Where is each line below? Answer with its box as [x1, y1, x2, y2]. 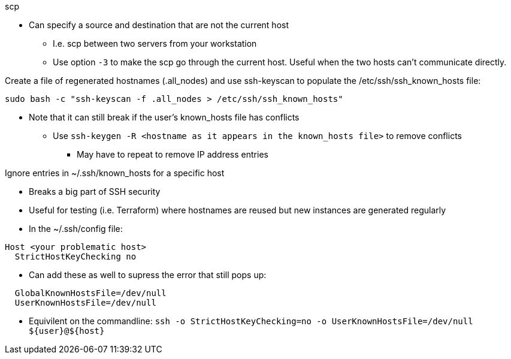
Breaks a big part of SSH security [29, 186, 161, 197]
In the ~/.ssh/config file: [29, 224, 123, 234]
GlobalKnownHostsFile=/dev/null [14, 288, 167, 298]
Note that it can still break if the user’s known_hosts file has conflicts [29, 112, 300, 122]
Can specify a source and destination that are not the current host [29, 20, 289, 30]
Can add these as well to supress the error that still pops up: [29, 270, 267, 280]
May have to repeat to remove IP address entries [77, 149, 268, 159]
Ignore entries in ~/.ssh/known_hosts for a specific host [5, 168, 225, 178]
